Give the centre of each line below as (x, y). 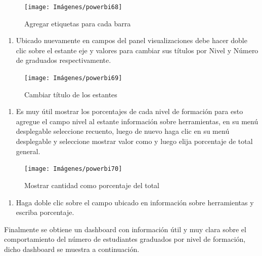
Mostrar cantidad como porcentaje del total (92, 185)
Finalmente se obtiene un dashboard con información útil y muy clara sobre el (125, 229)
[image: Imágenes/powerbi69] (73, 78)
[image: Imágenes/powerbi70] (73, 169)
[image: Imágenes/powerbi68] (73, 7)
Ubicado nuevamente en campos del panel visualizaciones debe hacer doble (132, 40)
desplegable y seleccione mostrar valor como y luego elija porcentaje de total (134, 141)
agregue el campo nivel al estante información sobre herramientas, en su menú (137, 121)
